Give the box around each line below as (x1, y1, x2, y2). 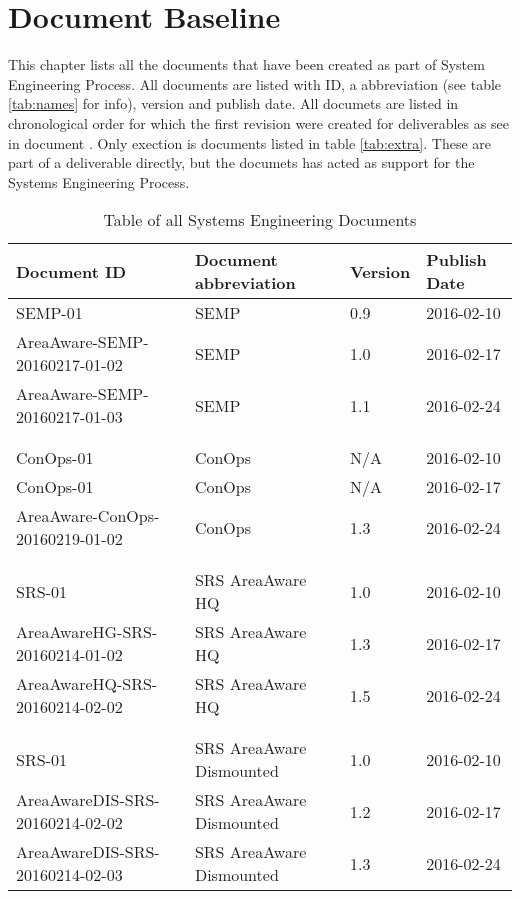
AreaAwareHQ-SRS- (16, 672, 158, 696)
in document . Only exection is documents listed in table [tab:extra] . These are (8, 132, 491, 153)
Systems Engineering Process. (8, 171, 190, 192)
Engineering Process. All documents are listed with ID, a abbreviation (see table (8, 73, 502, 94)
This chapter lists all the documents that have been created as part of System (8, 54, 485, 75)
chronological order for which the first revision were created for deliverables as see (8, 112, 509, 133)
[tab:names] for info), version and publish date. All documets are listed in (8, 93, 459, 114)
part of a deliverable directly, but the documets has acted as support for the (8, 152, 475, 173)
